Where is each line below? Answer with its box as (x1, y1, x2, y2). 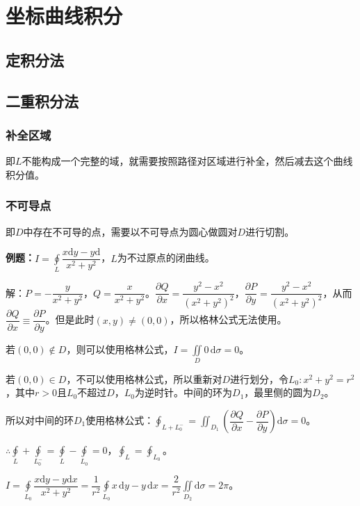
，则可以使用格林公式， (66, 341, 174, 356)
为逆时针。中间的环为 (135, 385, 233, 400)
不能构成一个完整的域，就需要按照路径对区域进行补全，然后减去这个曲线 (22, 154, 353, 168)
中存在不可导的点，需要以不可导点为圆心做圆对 (23, 224, 238, 238)
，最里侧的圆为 (244, 385, 313, 400)
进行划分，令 (229, 371, 288, 386)
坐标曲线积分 (6, 1, 123, 30)
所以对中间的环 (6, 413, 74, 427)
